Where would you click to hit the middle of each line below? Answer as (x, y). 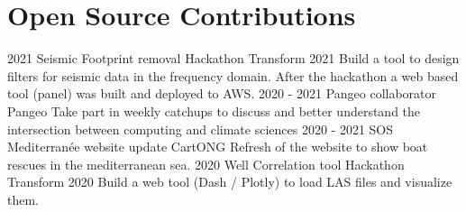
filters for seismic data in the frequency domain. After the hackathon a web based (233, 75)
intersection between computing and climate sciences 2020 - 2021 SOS (201, 129)
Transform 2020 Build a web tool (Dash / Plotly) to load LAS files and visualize (230, 182)
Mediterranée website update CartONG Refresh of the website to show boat (218, 147)
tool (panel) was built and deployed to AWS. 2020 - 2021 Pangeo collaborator (222, 93)
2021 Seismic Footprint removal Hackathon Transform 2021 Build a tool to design (233, 58)
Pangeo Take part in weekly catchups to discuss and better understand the (214, 111)
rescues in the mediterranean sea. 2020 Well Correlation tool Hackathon (206, 164)
